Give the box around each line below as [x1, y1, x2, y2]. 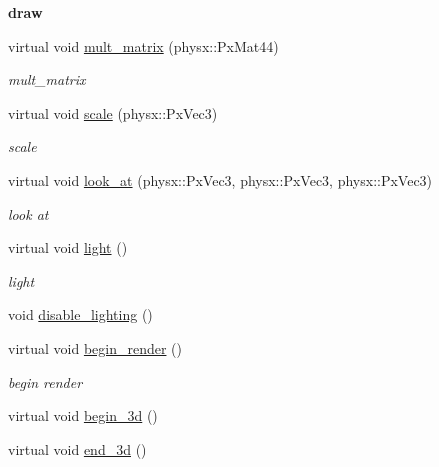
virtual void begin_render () [8, 337, 183, 358]
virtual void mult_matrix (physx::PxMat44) [8, 35, 279, 56]
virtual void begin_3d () [8, 405, 158, 426]
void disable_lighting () [8, 304, 153, 325]
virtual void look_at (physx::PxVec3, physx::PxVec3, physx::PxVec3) [8, 169, 433, 190]
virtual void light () [8, 237, 128, 258]
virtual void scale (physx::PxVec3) [8, 102, 218, 123]
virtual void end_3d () [8, 438, 147, 459]
